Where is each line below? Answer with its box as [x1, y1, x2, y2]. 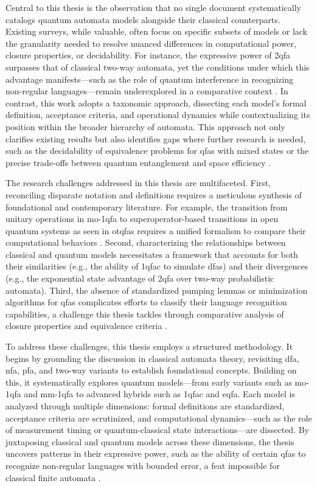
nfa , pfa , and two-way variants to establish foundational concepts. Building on [5, 364, 297, 377]
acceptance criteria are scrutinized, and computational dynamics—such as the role [5, 411, 312, 424]
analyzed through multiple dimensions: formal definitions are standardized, [5, 400, 285, 412]
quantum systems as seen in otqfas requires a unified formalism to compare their [5, 224, 306, 237]
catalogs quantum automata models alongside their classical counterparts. [5, 13, 280, 26]
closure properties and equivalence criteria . [5, 319, 167, 332]
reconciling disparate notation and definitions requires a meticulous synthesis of [5, 188, 302, 201]
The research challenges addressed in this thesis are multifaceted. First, [5, 176, 271, 189]
